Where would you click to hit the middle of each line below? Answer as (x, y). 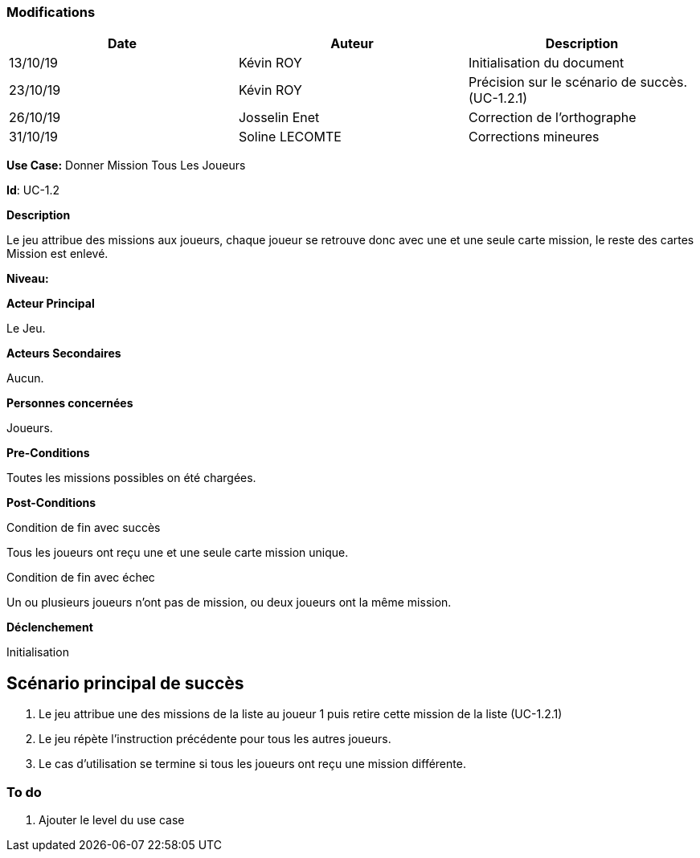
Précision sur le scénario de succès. (577, 82)
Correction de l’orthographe (552, 118)
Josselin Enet (279, 118)
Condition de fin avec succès (84, 528)
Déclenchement (50, 627)
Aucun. (25, 378)
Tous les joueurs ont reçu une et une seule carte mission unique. (178, 553)
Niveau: (28, 279)
